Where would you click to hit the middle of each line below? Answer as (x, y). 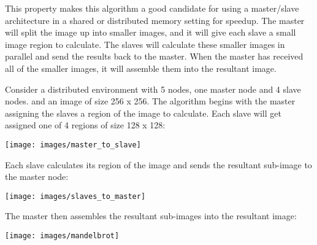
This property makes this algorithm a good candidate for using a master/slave (152, 8)
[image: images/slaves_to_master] (75, 196)
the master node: (37, 177)
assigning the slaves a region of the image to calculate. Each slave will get (143, 113)
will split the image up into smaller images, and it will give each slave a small (151, 32)
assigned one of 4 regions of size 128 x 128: (85, 125)
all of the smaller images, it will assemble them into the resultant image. (141, 68)
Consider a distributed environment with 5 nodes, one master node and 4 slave (153, 89)
